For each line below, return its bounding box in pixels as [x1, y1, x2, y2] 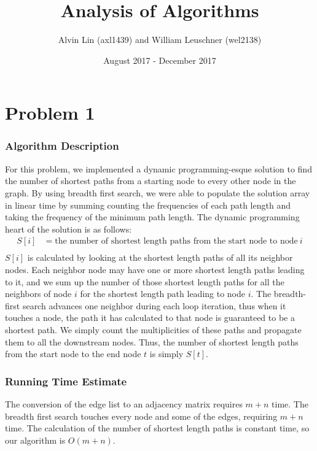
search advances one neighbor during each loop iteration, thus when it [22, 299, 286, 312]
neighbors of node [5, 287, 72, 300]
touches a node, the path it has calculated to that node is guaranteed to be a [5, 311, 295, 324]
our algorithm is [5, 433, 66, 446]
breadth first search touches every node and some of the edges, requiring [5, 409, 278, 422]
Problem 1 [5, 100, 95, 125]
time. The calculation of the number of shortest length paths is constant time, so [5, 422, 310, 434]
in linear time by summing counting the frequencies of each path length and [5, 198, 291, 211]
